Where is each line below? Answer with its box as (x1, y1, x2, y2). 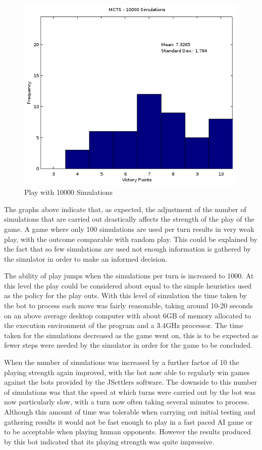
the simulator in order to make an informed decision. (4, 253, 168, 264)
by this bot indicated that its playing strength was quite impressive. (4, 436, 215, 446)
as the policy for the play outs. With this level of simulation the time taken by (4, 290, 247, 301)
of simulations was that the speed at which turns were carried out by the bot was (4, 386, 256, 397)
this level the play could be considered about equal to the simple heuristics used (4, 280, 252, 291)
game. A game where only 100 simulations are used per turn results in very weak (4, 223, 254, 234)
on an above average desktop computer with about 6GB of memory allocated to (4, 310, 251, 320)
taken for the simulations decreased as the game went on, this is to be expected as (4, 330, 258, 340)
